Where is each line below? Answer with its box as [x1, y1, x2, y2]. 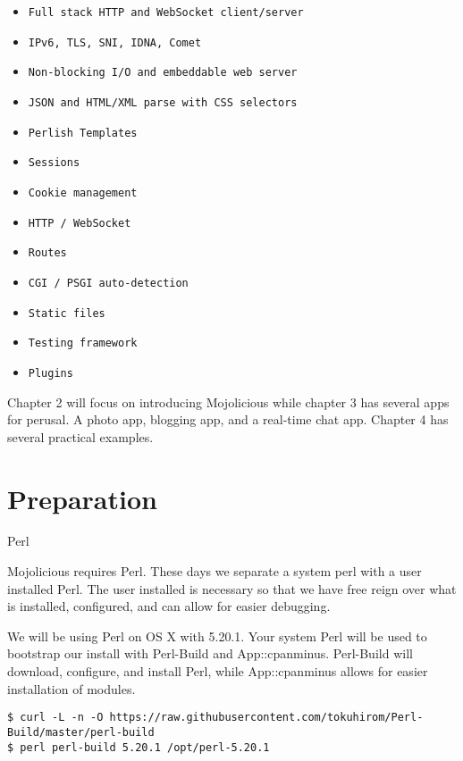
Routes [28, 247, 67, 260]
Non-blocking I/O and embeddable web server [28, 66, 298, 79]
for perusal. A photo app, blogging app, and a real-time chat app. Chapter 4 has [7, 410, 449, 429]
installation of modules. [7, 679, 136, 698]
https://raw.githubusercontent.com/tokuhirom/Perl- [109, 711, 424, 724]
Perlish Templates [28, 126, 138, 139]
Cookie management [28, 186, 138, 199]
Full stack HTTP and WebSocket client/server [28, 6, 304, 19]
